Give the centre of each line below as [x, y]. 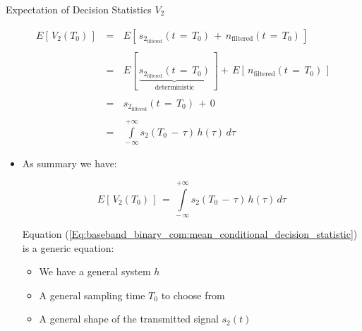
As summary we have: [70, 163]
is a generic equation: [68, 247]
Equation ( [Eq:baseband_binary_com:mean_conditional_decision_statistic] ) [190, 233]
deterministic [175, 88]
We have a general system [95, 271]
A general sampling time [92, 295]
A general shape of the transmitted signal [129, 319]
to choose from [193, 295]
